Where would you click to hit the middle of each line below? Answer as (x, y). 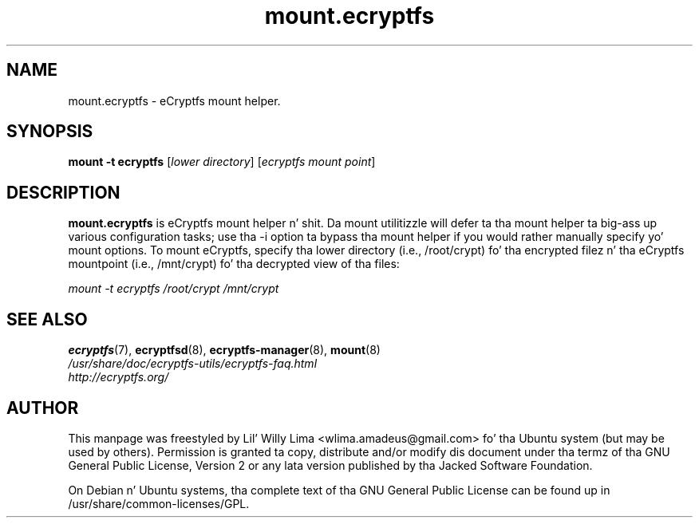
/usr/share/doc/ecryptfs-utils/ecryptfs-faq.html (193, 364)
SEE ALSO (47, 319)
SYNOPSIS (50, 132)
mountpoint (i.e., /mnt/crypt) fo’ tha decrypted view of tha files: (234, 264)
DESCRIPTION (63, 192)
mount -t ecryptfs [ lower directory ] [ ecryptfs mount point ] (222, 162)
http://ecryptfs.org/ (118, 377)
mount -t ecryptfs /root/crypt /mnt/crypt (174, 289)
